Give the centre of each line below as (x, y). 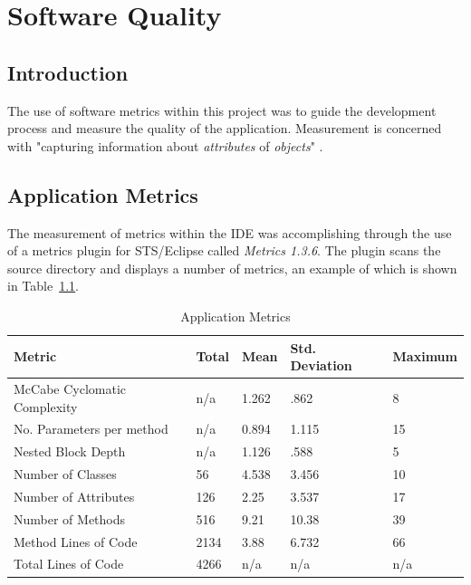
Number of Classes (65, 474)
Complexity (46, 406)
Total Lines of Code (69, 564)
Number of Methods (70, 518)
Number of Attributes (74, 496)
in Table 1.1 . (43, 286)
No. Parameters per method (91, 429)
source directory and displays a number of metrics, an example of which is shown (232, 268)
